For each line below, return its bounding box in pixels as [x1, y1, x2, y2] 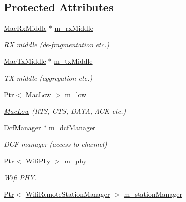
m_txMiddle [54, 56, 93, 66]
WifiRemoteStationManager [25, 189, 110, 199]
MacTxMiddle [4, 56, 46, 66]
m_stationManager [124, 189, 182, 199]
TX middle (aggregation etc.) [4, 72, 93, 82]
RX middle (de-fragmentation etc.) [4, 39, 109, 49]
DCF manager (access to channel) [4, 139, 107, 149]
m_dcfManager [48, 122, 95, 132]
